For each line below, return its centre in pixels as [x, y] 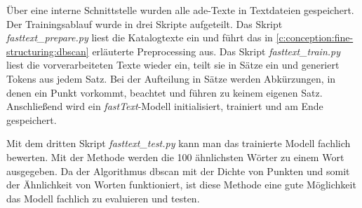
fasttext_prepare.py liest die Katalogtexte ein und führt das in [140, 37]
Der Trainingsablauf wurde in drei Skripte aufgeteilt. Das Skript [145, 23]
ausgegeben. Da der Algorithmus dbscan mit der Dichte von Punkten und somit [178, 171]
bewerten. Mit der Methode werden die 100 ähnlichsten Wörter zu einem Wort [175, 157]
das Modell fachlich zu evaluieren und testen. [103, 198]
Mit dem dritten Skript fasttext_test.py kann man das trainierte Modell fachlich [179, 143]
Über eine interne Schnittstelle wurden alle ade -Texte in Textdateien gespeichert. [180, 10]
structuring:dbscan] [48, 51]
